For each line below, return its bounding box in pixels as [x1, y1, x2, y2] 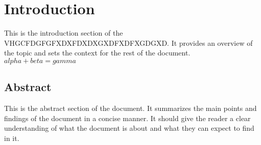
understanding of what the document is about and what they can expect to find [4, 123, 254, 133]
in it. [4, 132, 19, 143]
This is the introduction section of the [4, 27, 123, 38]
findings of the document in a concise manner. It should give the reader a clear [4, 112, 251, 123]
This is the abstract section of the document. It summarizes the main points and [4, 103, 257, 113]
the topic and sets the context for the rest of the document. [4, 47, 191, 58]
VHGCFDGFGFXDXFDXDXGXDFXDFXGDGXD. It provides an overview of [4, 37, 253, 48]
